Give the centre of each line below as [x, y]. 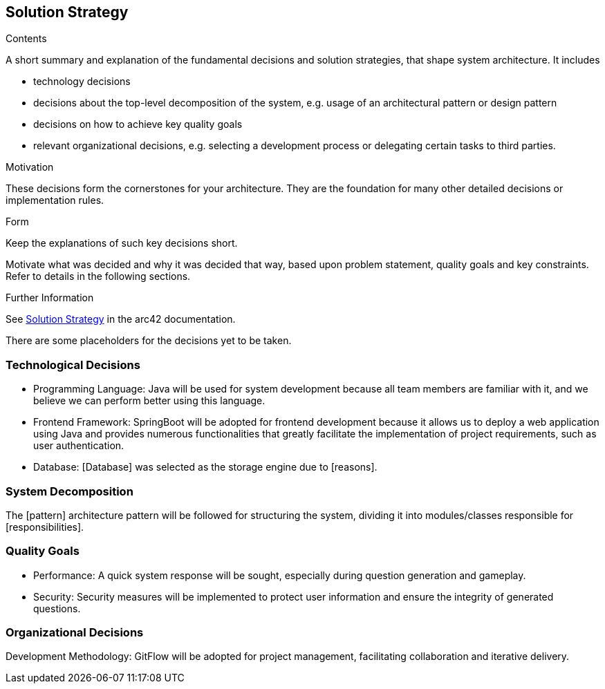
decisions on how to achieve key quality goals [138, 124]
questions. [57, 608]
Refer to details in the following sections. [98, 276]
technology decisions [82, 82]
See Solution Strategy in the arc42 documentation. [121, 319]
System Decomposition [69, 491]
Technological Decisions [73, 365]
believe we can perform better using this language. [149, 401]
